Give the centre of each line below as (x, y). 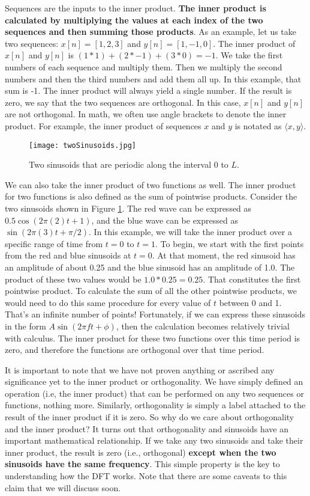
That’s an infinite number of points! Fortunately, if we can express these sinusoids (155, 314)
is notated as (258, 125)
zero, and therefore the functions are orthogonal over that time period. (135, 350)
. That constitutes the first (252, 279)
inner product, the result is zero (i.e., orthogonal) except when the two (141, 452)
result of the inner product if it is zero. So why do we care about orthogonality (150, 417)
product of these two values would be (73, 279)
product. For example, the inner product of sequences (103, 125)
